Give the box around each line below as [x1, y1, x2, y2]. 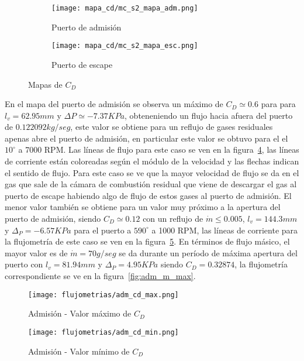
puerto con [5, 258, 43, 270]
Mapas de [28, 78, 63, 90]
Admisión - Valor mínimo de [28, 345, 130, 357]
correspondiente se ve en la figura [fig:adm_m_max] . [5, 270, 196, 281]
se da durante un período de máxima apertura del [119, 246, 298, 259]
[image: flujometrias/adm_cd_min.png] [28, 328, 179, 336]
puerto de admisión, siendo [5, 212, 101, 225]
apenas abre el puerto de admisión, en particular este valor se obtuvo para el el [5, 132, 288, 144]
